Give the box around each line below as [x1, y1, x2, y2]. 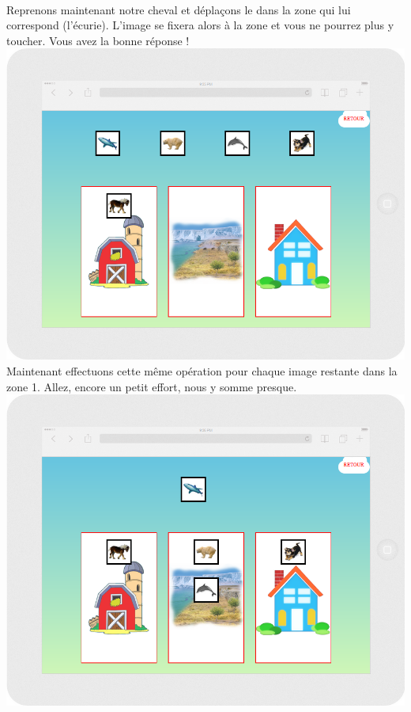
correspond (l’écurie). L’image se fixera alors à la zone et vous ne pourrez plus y [6, 17, 394, 33]
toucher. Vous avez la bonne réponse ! [6, 32, 190, 48]
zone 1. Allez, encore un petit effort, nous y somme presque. [6, 378, 297, 394]
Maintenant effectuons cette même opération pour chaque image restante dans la [6, 363, 398, 379]
